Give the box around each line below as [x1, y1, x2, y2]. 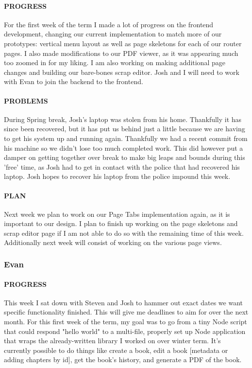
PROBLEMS [4, 95, 48, 105]
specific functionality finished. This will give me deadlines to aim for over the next [4, 307, 249, 317]
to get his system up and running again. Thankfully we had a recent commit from [4, 133, 248, 143]
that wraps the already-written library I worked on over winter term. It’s [4, 335, 221, 346]
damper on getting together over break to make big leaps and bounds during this [4, 152, 245, 162]
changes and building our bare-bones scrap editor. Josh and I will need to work [4, 67, 239, 77]
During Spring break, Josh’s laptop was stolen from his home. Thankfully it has [4, 114, 242, 124]
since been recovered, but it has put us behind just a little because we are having [4, 123, 245, 134]
